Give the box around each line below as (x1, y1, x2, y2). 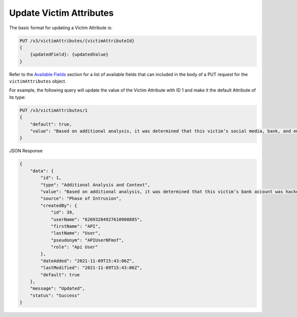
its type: (9, 94, 26, 100)
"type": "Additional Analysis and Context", (40, 182, 150, 187)
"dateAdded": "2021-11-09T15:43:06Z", (40, 258, 135, 264)
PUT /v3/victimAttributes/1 (19, 107, 88, 113)
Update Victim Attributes (9, 7, 114, 18)
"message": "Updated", (30, 286, 85, 291)
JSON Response (9, 148, 43, 154)
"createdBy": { (40, 203, 78, 208)
